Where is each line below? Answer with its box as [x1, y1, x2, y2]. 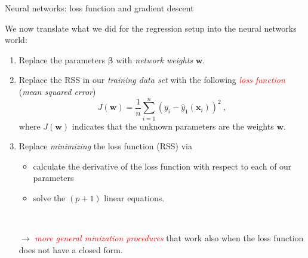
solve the [33, 192, 66, 204]
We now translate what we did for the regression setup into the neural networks [5, 21, 297, 34]
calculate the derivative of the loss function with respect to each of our [33, 159, 292, 172]
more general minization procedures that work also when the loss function [35, 232, 304, 244]
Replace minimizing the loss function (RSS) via [19, 140, 193, 152]
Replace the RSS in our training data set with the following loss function [19, 73, 285, 86]
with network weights [116, 53, 193, 66]
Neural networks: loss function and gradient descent [5, 2, 194, 14]
